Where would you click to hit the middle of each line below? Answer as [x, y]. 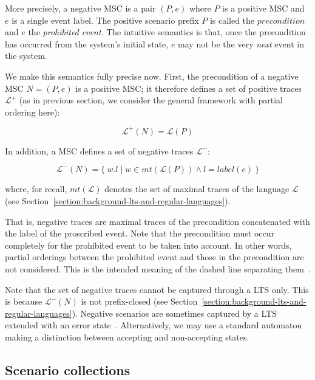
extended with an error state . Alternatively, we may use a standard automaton [154, 325]
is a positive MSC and [263, 8]
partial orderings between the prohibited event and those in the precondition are [154, 257]
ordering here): [32, 112]
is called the [232, 20]
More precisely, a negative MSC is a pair [80, 8]
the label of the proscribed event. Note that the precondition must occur [140, 233]
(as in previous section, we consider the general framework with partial [151, 100]
